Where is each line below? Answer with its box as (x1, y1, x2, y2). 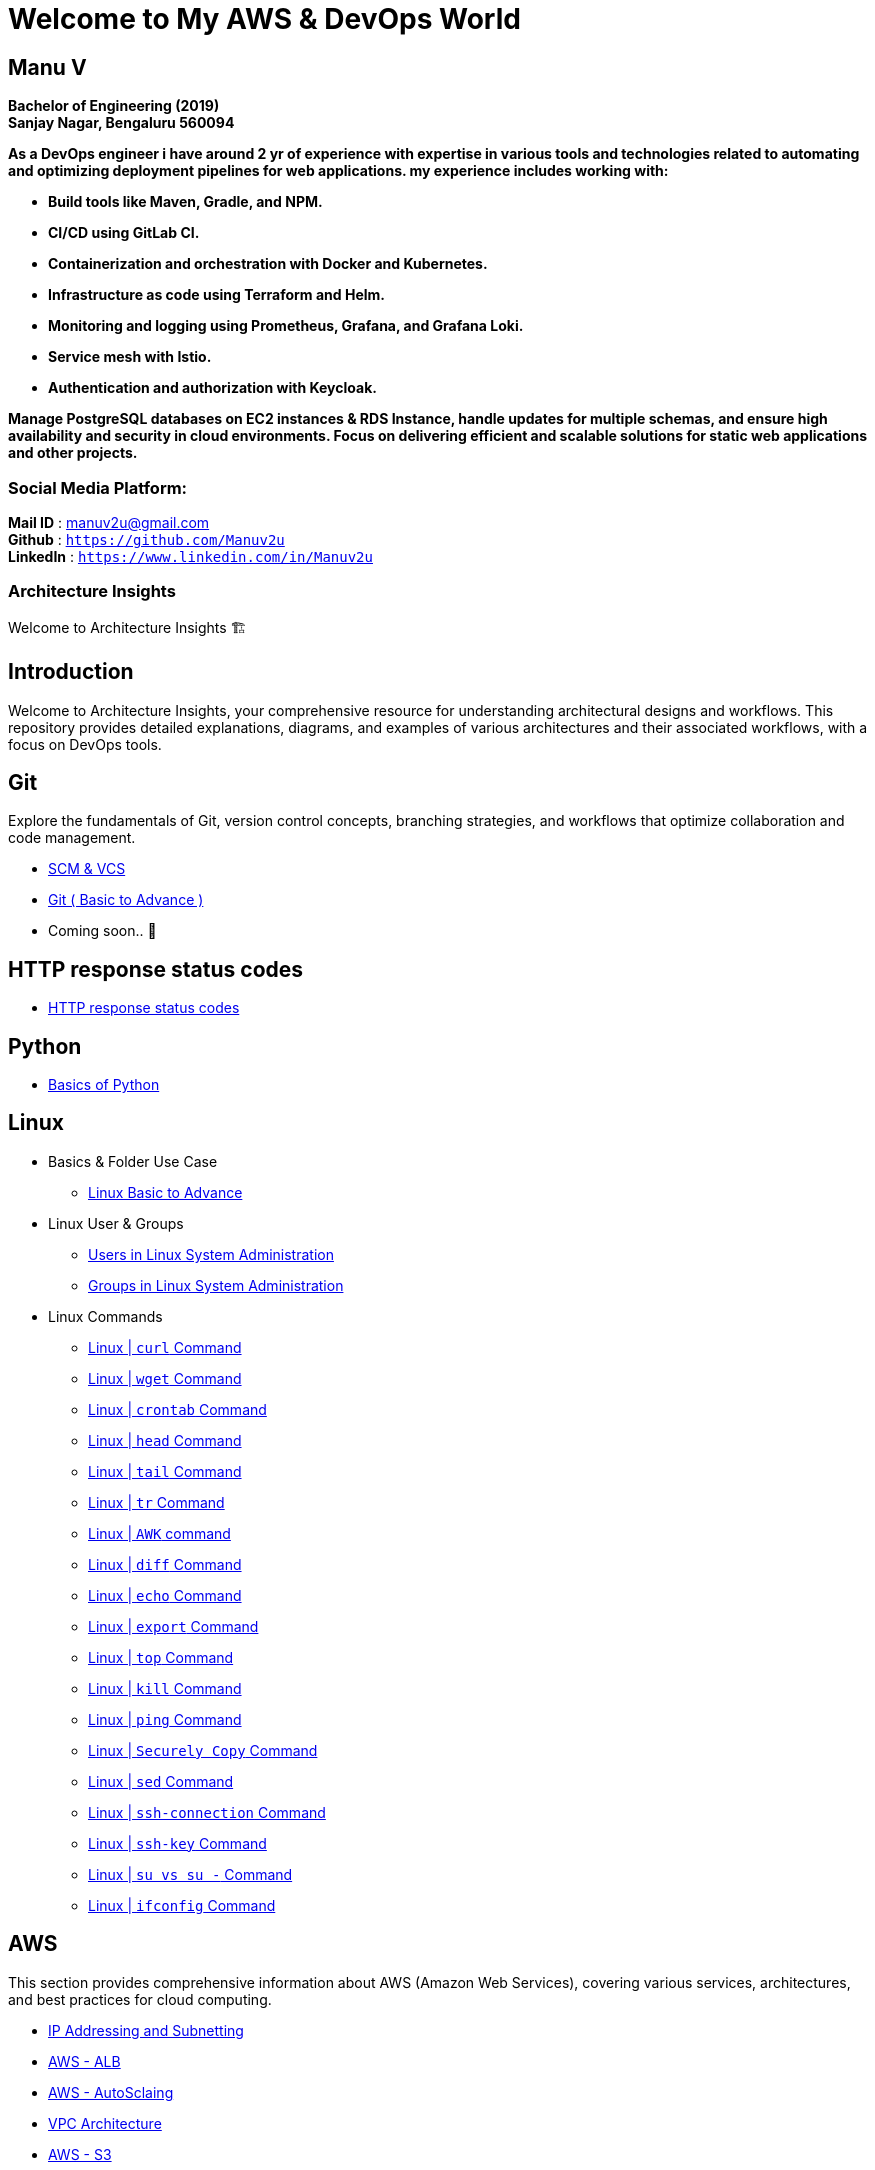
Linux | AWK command (88, 1524, 231, 1542)
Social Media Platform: (8, 477, 188, 498)
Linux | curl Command (88, 1338, 242, 1356)
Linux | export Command (88, 1617, 259, 1635)
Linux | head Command (88, 1431, 242, 1449)
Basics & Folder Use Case (48, 1152, 218, 1170)
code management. (8, 829, 136, 847)
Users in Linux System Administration (88, 1245, 334, 1263)
